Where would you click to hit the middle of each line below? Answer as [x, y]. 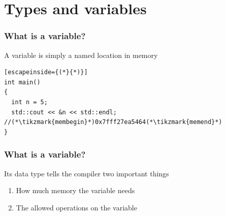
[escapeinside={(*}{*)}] [46, 72]
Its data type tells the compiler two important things [87, 173]
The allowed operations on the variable [76, 207]
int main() [22, 82]
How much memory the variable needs [75, 190]
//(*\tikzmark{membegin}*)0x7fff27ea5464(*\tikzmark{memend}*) [113, 122]
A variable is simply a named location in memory [81, 55]
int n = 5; [29, 102]
